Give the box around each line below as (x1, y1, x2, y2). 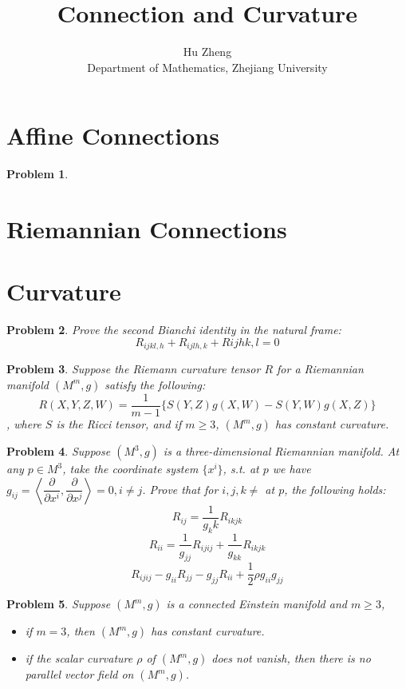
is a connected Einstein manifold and (166, 595, 347, 612)
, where (6, 416, 41, 432)
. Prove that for (142, 480, 219, 497)
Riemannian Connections (6, 213, 287, 245)
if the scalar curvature (25, 650, 133, 667)
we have (272, 460, 311, 477)
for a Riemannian (277, 360, 364, 377)
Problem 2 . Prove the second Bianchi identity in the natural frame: (6, 321, 341, 338)
